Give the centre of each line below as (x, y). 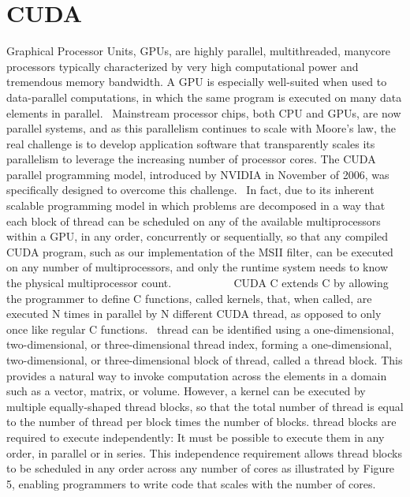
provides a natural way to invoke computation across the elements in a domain (197, 375)
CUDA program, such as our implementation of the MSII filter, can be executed (200, 251)
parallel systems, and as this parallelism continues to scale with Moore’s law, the (201, 128)
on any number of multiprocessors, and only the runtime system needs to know (197, 267)
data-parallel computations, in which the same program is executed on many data (204, 97)
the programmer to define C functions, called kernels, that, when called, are (189, 298)
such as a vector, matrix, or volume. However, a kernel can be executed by (186, 391)
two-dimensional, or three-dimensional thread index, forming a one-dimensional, (199, 344)
